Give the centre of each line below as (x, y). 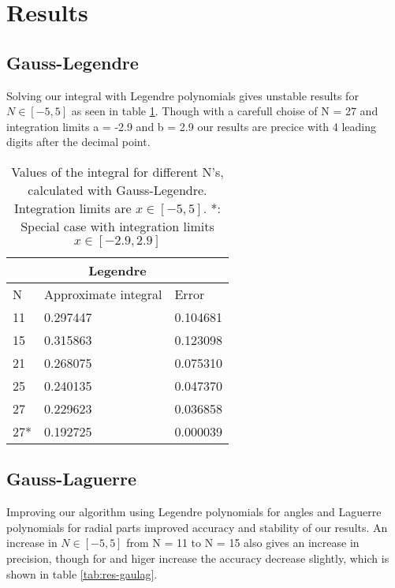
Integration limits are (73, 208)
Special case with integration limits (117, 226)
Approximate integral (103, 294)
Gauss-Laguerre (72, 479)
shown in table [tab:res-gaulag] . (82, 573)
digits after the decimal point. (78, 142)
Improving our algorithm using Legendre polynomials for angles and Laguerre (194, 512)
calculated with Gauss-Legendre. (117, 189)
